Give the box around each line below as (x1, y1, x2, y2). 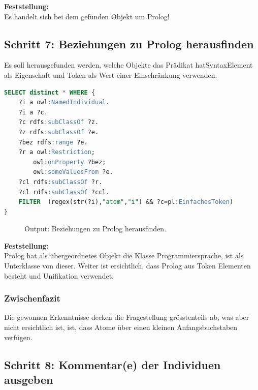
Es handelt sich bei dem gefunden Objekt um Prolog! (4, 11, 170, 21)
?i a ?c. (18, 108, 48, 116)
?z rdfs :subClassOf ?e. (18, 128, 99, 136)
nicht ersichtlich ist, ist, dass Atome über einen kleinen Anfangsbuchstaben (4, 322, 238, 333)
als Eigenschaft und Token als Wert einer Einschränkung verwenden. (4, 69, 217, 80)
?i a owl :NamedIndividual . (18, 99, 110, 106)
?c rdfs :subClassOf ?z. (18, 118, 99, 126)
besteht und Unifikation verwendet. (4, 270, 114, 281)
